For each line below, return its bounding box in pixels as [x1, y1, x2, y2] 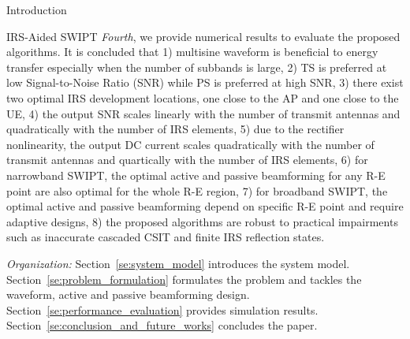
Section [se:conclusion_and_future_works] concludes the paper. [6, 317, 318, 333]
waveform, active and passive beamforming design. [6, 286, 250, 303]
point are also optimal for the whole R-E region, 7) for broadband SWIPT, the [6, 182, 388, 199]
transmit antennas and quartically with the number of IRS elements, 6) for [6, 151, 368, 168]
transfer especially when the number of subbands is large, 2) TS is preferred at [6, 58, 387, 75]
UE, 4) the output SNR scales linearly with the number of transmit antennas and [6, 105, 401, 121]
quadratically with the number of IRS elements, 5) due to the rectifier [6, 121, 345, 137]
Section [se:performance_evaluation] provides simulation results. [6, 301, 319, 318]
